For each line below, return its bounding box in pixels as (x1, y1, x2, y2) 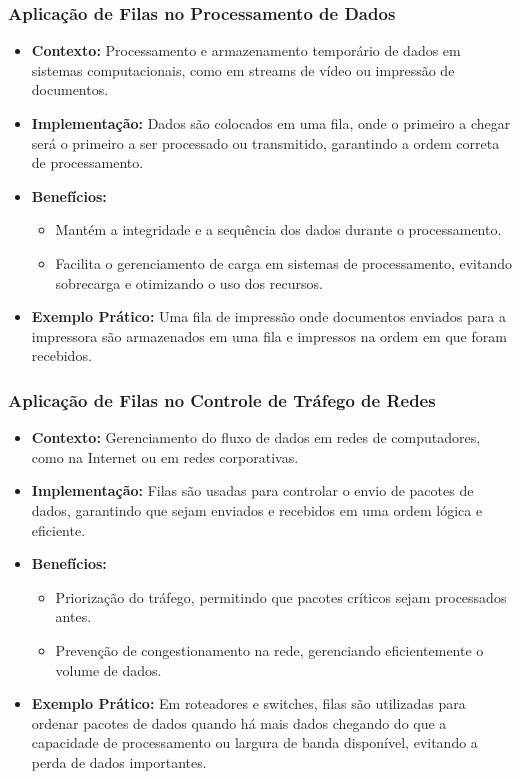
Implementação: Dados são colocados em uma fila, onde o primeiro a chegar (31, 113, 511, 133)
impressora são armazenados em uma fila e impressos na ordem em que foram (31, 325, 507, 346)
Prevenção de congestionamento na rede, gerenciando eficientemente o (55, 639, 484, 660)
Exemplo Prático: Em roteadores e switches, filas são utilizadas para (31, 693, 466, 714)
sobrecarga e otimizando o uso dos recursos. (55, 272, 323, 293)
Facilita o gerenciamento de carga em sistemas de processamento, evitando (55, 252, 512, 273)
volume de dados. (55, 659, 162, 680)
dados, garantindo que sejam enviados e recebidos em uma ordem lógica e (31, 499, 483, 520)
